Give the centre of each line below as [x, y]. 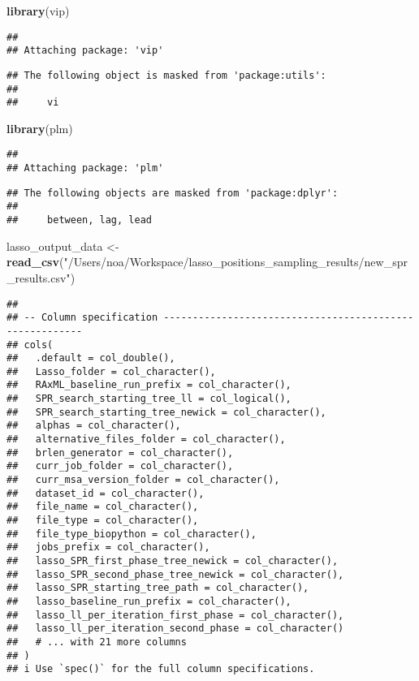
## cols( [30, 345]
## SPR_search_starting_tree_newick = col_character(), [166, 412]
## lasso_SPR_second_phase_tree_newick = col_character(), [175, 574]
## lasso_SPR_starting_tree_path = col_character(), [158, 588]
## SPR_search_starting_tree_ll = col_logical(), [149, 399]
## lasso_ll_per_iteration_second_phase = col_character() [175, 629]
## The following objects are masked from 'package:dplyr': [173, 193]
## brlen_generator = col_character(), [120, 453]
